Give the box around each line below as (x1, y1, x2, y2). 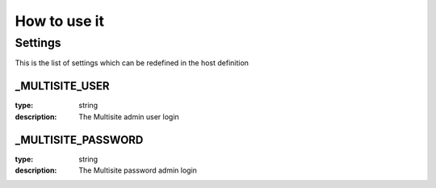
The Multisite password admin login (78, 165, 198, 175)
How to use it (15, 12, 105, 30)
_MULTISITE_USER (15, 79, 110, 93)
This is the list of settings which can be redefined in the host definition (15, 58, 249, 68)
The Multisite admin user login (78, 111, 179, 121)
